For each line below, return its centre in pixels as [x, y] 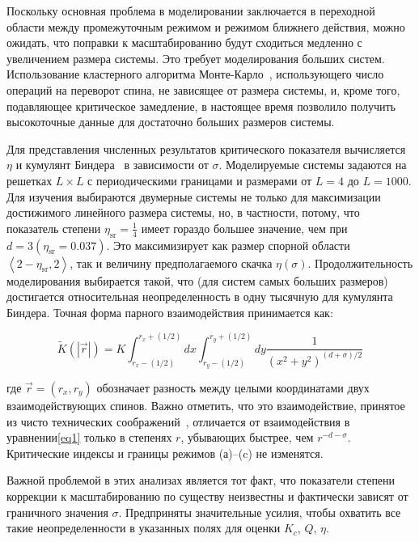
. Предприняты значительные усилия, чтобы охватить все [260, 512]
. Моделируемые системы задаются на [313, 165]
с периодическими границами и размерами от [200, 180]
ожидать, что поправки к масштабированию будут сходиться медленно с [184, 42]
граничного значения [57, 512]
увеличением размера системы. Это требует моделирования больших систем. [196, 58]
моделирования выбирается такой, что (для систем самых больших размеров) [197, 280]
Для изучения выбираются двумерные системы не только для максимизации [194, 196]
